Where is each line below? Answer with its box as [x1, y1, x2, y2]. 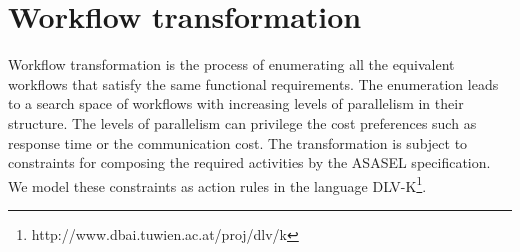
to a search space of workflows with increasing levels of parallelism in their [8, 93, 464, 114]
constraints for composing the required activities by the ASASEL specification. [8, 152, 491, 173]
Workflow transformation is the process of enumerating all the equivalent [8, 54, 455, 75]
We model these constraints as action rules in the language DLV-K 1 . [8, 172, 427, 196]
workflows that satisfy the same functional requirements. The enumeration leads [8, 73, 499, 94]
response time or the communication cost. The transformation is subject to [8, 132, 468, 153]
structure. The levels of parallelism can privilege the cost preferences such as [8, 112, 477, 133]
